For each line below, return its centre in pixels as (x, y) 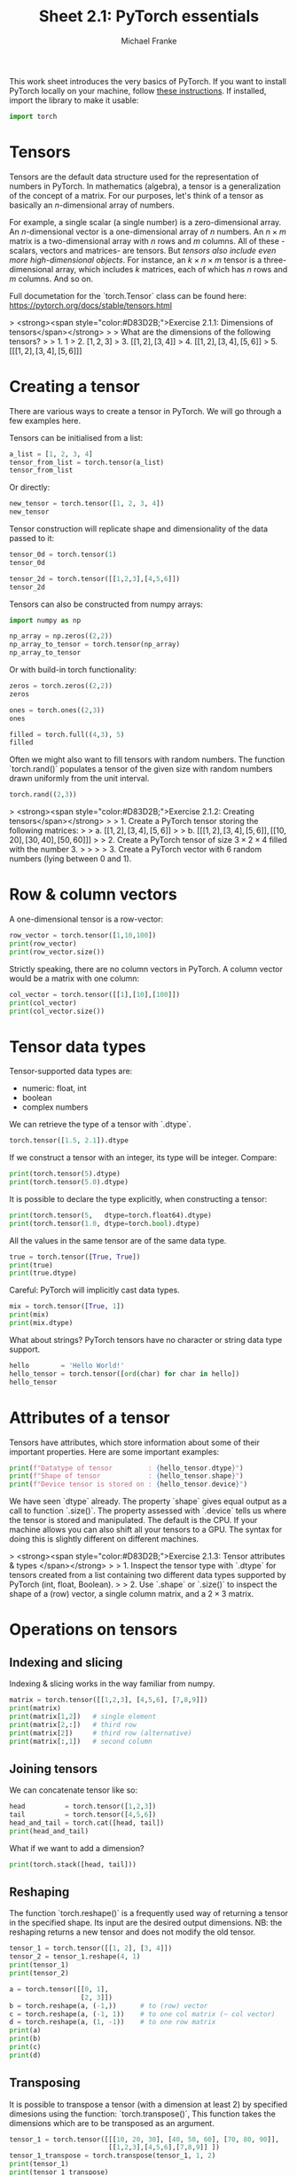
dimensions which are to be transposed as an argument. (112, 2123)
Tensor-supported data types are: (71, 1072)
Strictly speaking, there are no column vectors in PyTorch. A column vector (146, 969)
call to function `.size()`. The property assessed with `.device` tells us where (148, 1511)
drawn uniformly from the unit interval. (79, 779)
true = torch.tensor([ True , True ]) (75, 1257)
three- (275, 260)
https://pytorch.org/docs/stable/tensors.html (91, 305)
